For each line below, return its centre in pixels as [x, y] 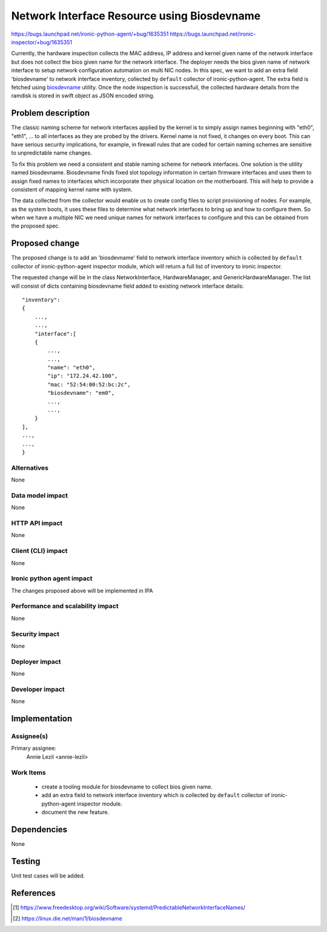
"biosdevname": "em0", [81, 393]
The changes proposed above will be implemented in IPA [82, 590]
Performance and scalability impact [65, 606]
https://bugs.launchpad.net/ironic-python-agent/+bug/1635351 [90, 34]
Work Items [28, 772]
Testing [26, 861]
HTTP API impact [37, 523]
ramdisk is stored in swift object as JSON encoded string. [83, 96]
